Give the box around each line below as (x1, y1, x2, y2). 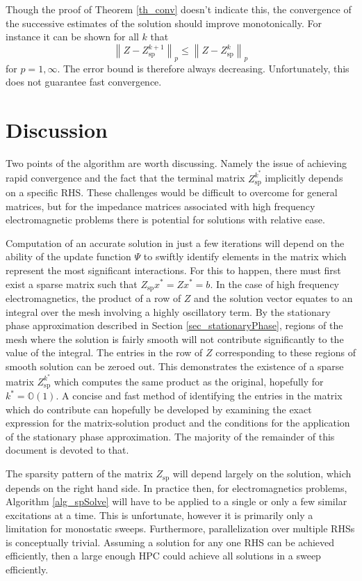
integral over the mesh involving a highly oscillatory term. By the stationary (6, 304, 331, 319)
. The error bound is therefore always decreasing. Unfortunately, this (57, 61, 349, 75)
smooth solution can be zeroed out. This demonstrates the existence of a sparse (6, 358, 344, 373)
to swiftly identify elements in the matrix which (143, 249, 347, 264)
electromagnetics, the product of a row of (6, 291, 181, 305)
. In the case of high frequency (210, 276, 339, 291)
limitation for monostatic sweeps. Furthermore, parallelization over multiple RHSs (6, 521, 355, 536)
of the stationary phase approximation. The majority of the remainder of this (6, 429, 335, 443)
